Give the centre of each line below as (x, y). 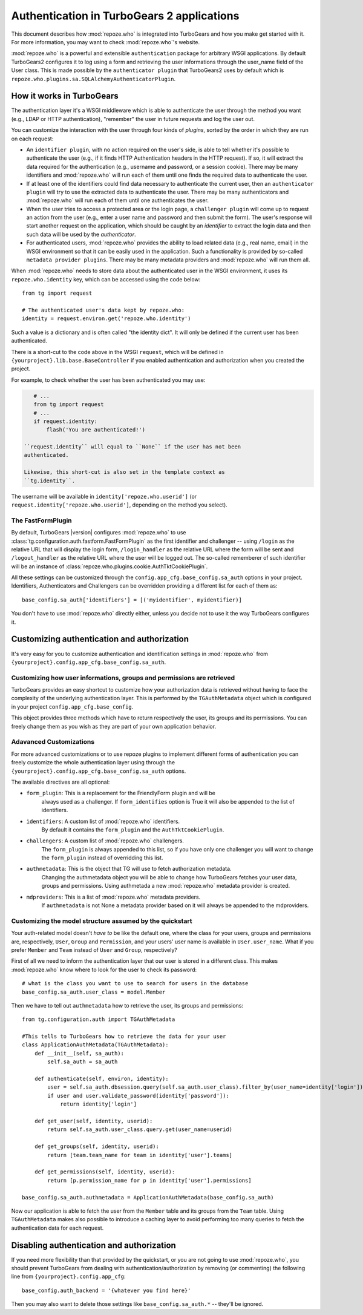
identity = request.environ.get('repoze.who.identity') (106, 319)
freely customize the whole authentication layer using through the (93, 762)
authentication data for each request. (57, 1228)
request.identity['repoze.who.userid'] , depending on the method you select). (119, 505)
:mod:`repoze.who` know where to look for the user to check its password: (104, 969)
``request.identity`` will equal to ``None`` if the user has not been (132, 447)
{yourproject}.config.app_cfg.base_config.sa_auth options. (99, 771)
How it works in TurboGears (65, 96)
